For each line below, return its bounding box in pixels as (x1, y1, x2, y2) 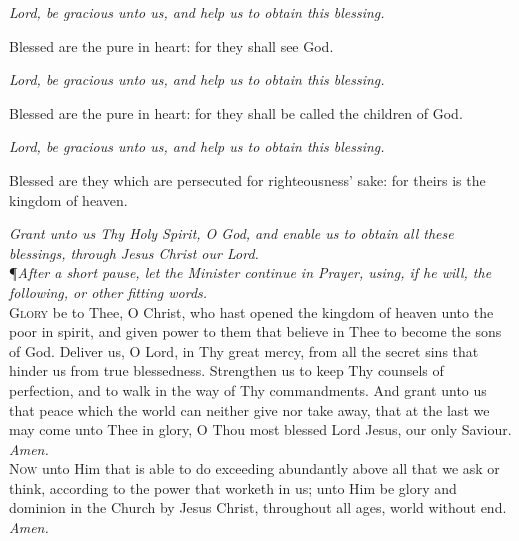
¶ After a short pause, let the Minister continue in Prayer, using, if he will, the (9, 262, 492, 283)
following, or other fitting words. (9, 281, 208, 302)
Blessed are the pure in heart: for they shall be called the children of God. (9, 102, 463, 123)
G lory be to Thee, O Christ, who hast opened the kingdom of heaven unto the (9, 301, 494, 322)
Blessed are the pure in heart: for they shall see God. (9, 35, 334, 56)
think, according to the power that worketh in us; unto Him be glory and (9, 477, 457, 498)
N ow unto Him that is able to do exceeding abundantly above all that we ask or (9, 458, 500, 479)
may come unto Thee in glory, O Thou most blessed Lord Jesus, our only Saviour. (9, 419, 512, 440)
